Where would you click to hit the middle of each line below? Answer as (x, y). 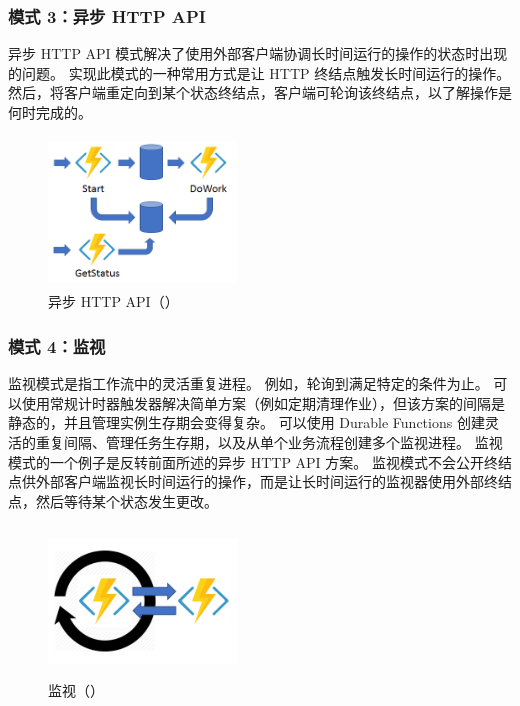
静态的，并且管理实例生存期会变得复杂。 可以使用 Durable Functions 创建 (246, 422)
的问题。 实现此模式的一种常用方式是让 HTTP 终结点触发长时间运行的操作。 (259, 72)
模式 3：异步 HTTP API (107, 15)
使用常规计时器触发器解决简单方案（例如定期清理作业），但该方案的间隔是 (263, 402)
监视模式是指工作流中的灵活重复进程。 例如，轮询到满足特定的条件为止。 (248, 383)
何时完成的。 (50, 112)
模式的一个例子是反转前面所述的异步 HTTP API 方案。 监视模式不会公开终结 (260, 461)
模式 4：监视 (57, 345)
